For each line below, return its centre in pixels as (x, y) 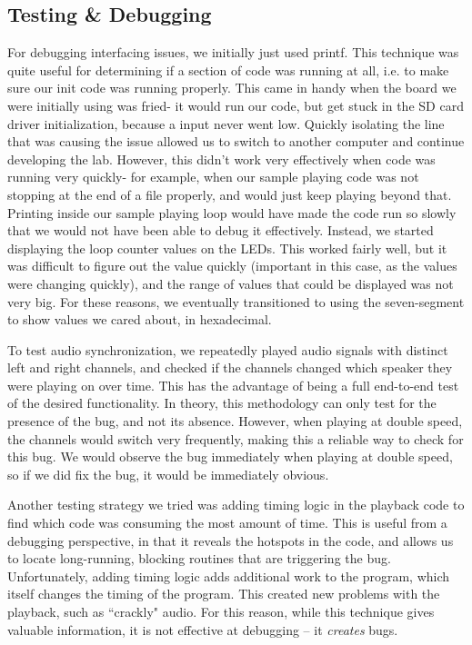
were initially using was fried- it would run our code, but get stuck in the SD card (236, 105)
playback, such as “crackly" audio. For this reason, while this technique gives (221, 612)
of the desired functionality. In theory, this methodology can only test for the (222, 403)
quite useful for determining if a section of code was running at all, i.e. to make (228, 69)
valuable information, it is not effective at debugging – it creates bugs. (203, 629)
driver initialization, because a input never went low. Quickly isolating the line (226, 123)
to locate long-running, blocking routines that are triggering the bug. (199, 558)
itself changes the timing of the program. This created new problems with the (224, 594)
